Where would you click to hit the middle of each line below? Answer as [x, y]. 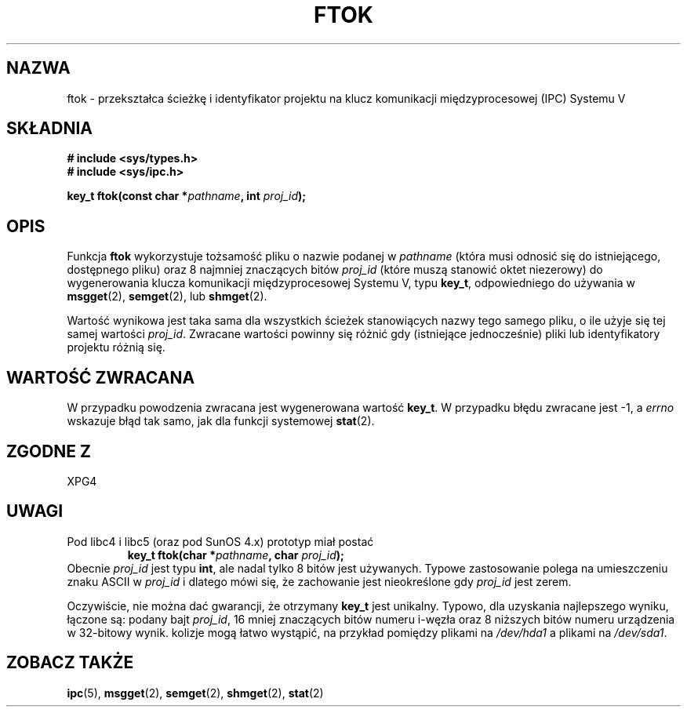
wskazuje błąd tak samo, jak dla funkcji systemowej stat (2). [221, 421]
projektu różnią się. [116, 347]
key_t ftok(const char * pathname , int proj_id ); [187, 196]
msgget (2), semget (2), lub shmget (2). [167, 296]
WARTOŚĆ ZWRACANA [101, 377]
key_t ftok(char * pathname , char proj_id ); [236, 555]
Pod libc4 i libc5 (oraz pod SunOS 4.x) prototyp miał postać [220, 541]
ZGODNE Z [49, 451]
